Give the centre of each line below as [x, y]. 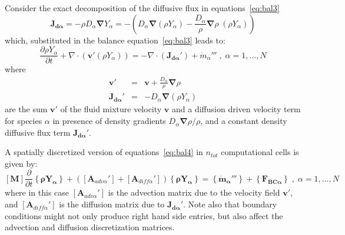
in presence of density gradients [109, 121]
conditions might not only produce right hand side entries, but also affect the [144, 215]
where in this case [37, 192]
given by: [21, 163]
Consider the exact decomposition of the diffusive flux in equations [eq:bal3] [142, 8]
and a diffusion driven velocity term [236, 109]
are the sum [26, 109]
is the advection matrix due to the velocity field [194, 192]
